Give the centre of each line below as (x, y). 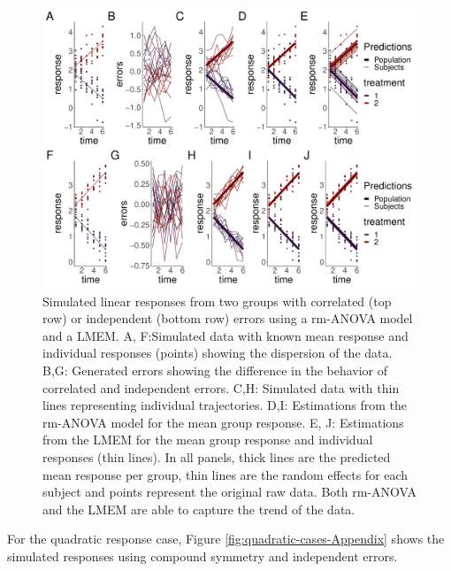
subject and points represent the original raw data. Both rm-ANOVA (229, 492)
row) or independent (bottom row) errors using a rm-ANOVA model (228, 318)
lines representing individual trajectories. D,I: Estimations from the (225, 405)
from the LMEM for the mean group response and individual (208, 440)
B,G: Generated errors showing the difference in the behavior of (215, 370)
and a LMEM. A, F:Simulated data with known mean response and (225, 335)
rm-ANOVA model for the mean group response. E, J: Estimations (223, 422)
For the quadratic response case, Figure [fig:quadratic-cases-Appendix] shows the (226, 539)
